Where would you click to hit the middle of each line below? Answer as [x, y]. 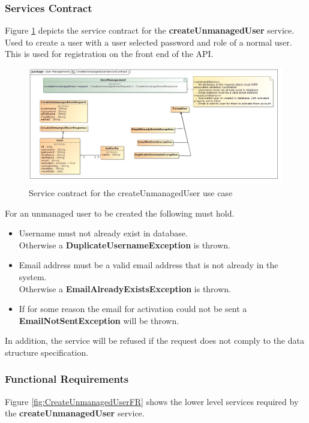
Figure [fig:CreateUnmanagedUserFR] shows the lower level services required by [152, 401]
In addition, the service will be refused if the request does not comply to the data [154, 340]
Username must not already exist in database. [103, 233]
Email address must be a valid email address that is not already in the [148, 265]
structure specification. [47, 352]
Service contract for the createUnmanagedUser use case [131, 192]
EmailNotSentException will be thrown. [99, 320]
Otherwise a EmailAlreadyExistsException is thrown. [125, 288]
